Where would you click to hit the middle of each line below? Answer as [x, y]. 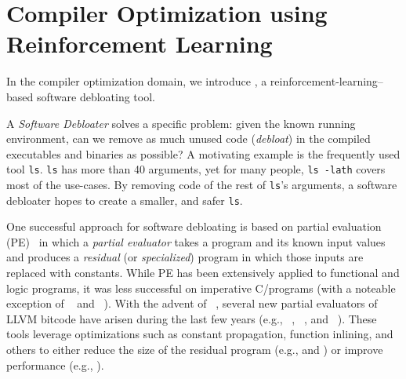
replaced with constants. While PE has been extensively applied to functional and [203, 273]
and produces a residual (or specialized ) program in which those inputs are [185, 257]
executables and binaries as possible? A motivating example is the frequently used [203, 153]
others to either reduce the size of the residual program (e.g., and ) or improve [195, 349]
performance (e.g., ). [55, 364]
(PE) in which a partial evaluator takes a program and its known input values [196, 241]
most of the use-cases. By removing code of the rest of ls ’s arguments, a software [202, 184]
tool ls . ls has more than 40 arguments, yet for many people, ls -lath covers [196, 169]
